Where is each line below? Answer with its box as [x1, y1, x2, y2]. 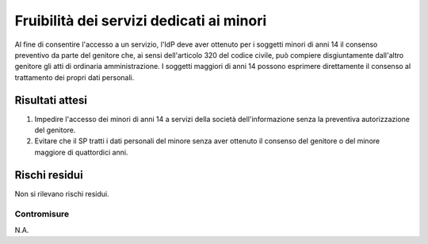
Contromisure [14, 208, 70, 219]
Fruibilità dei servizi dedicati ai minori [14, 12, 267, 29]
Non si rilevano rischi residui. [14, 189, 110, 198]
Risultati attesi [14, 93, 87, 107]
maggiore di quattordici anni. [34, 147, 128, 157]
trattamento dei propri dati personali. [14, 72, 135, 82]
